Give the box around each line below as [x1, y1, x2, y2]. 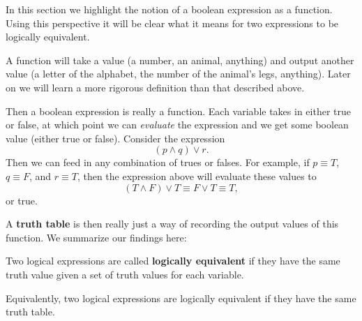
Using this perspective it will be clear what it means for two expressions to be [6, 15, 339, 30]
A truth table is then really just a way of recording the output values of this [6, 216, 339, 231]
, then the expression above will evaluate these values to [77, 168, 317, 183]
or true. [6, 193, 38, 207]
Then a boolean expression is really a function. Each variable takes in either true [6, 103, 351, 118]
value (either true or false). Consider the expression [6, 130, 225, 145]
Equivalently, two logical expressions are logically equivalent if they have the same [6, 290, 356, 305]
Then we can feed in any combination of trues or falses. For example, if [6, 155, 310, 170]
